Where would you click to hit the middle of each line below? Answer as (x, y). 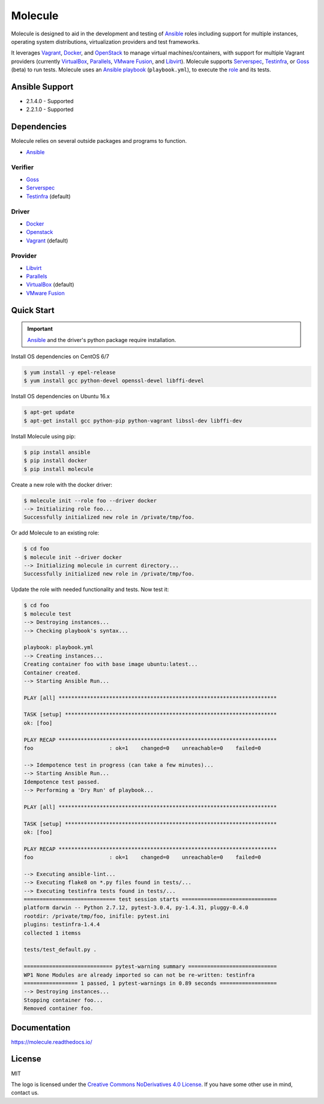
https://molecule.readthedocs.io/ (52, 1042)
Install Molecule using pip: (43, 436)
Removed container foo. (59, 1009)
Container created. (52, 673)
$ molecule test (48, 614)
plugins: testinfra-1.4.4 (62, 925)
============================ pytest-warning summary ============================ (150, 967)
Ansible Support (42, 87)
